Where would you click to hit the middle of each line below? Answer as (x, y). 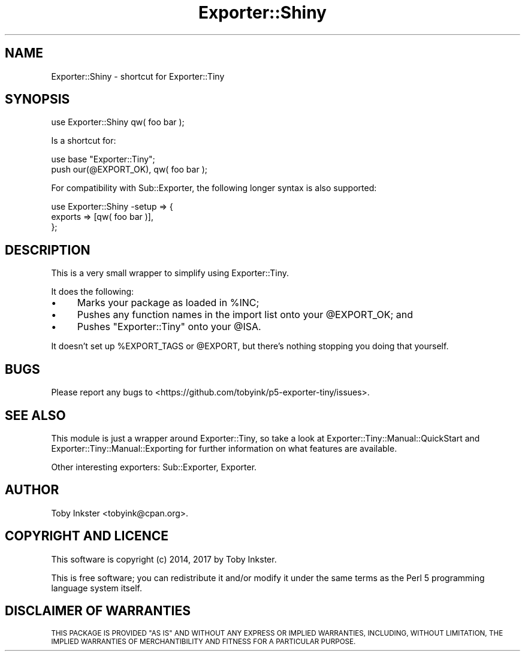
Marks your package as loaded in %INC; (168, 303)
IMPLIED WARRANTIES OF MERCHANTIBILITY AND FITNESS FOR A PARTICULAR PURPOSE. (203, 641)
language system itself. (96, 588)
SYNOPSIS (37, 99)
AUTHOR (32, 490)
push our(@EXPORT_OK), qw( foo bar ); (129, 170)
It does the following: (93, 292)
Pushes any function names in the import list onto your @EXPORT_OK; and (245, 315)
